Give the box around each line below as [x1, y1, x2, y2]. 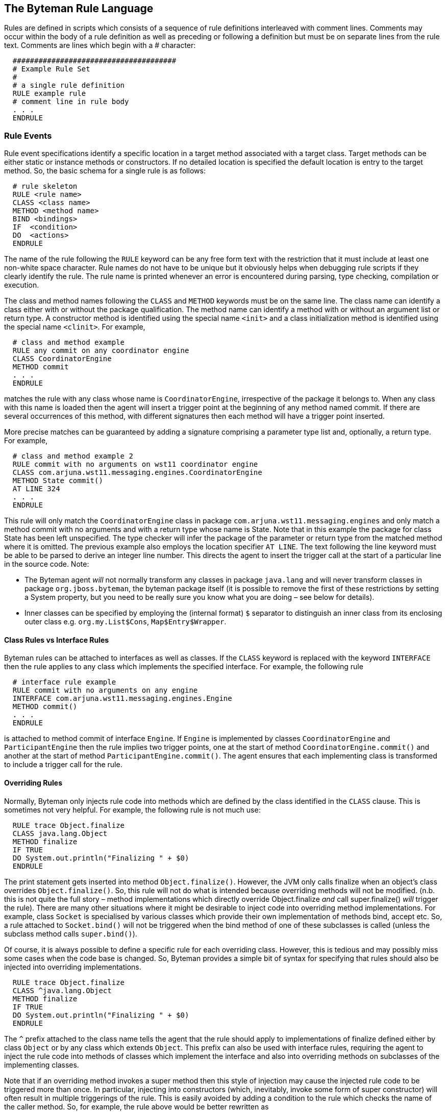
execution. [4, 281, 39, 290]
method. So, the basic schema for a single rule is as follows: [4, 166, 206, 175]
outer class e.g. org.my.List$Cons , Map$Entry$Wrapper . [24, 617, 227, 626]
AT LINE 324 [12, 485, 60, 493]
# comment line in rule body [12, 97, 129, 106]
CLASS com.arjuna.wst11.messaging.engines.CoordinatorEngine [12, 468, 262, 477]
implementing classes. [4, 1060, 79, 1069]
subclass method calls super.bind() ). [4, 929, 137, 938]
